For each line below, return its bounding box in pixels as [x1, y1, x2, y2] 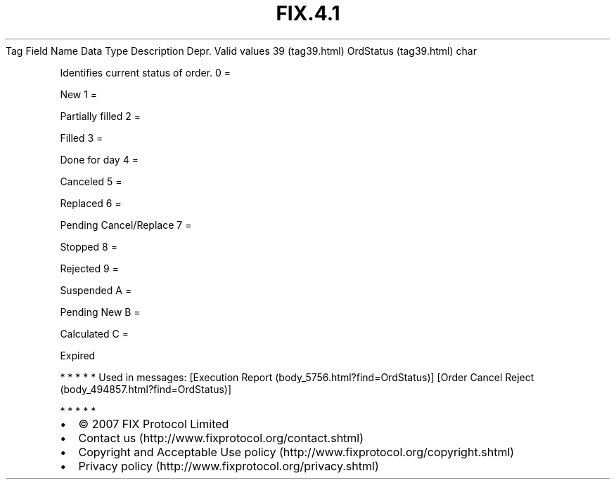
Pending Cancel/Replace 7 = [60, 218, 192, 231]
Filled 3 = [60, 131, 103, 144]
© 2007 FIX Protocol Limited [78, 416, 229, 431]
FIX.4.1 [276, 1, 340, 25]
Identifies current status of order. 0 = [60, 66, 231, 79]
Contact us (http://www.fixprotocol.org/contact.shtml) [78, 430, 364, 445]
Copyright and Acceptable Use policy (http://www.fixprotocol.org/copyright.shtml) [78, 444, 515, 459]
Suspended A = [60, 284, 132, 296]
